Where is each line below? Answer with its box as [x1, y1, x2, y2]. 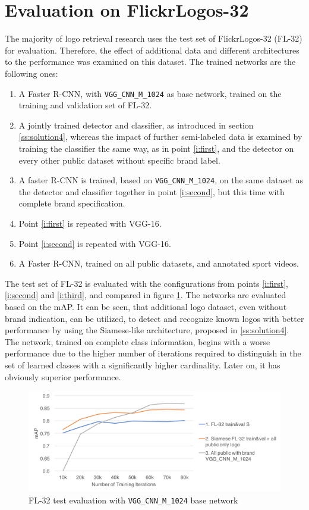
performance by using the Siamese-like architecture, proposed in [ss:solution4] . [5, 324, 289, 336]
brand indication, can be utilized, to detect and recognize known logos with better [5, 312, 304, 324]
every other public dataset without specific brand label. [18, 154, 220, 166]
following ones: [5, 67, 58, 79]
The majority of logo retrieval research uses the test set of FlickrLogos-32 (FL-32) [5, 32, 302, 45]
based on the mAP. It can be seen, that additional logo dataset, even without [5, 300, 287, 312]
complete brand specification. [18, 197, 125, 209]
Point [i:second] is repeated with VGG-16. [18, 237, 171, 249]
